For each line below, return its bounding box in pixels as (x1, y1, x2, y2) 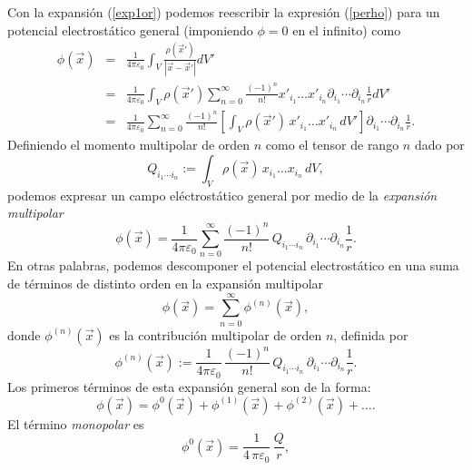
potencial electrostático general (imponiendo (7, 20, 253, 39)
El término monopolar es (7, 414, 144, 433)
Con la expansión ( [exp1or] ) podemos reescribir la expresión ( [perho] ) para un (7, 3, 440, 21)
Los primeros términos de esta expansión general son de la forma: (7, 377, 371, 396)
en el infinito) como (292, 20, 401, 39)
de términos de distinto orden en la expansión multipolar (7, 273, 324, 292)
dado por (414, 135, 465, 154)
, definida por (333, 325, 408, 344)
